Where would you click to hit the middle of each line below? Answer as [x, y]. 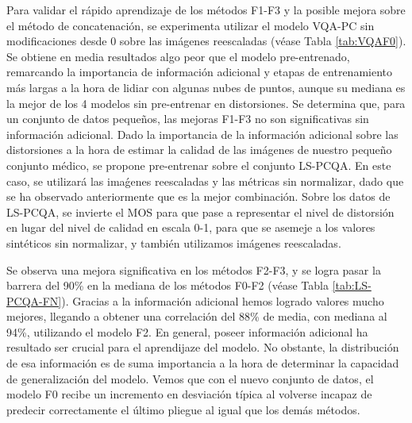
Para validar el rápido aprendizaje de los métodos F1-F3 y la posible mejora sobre [206, 10]
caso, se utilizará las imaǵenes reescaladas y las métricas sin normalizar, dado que [205, 181]
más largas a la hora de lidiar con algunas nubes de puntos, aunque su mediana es [206, 87]
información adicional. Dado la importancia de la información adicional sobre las [202, 134]
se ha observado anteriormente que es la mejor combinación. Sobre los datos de [198, 196]
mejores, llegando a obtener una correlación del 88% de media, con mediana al [197, 316]
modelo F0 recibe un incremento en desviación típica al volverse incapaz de [189, 394]
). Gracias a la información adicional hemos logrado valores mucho [223, 300]
